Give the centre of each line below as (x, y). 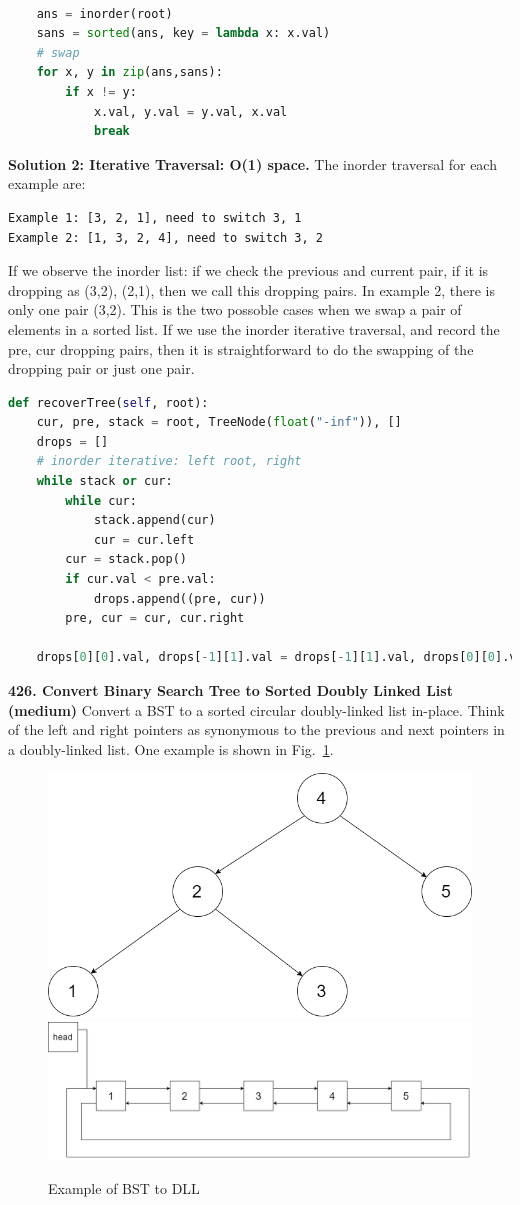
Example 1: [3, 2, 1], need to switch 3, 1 (155, 217)
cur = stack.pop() (126, 559)
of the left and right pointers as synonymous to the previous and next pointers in (256, 729)
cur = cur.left (144, 539)
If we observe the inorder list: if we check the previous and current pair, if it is (248, 270)
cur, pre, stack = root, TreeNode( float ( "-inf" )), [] (219, 422)
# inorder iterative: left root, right (169, 461)
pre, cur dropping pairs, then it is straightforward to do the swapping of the (241, 348)
